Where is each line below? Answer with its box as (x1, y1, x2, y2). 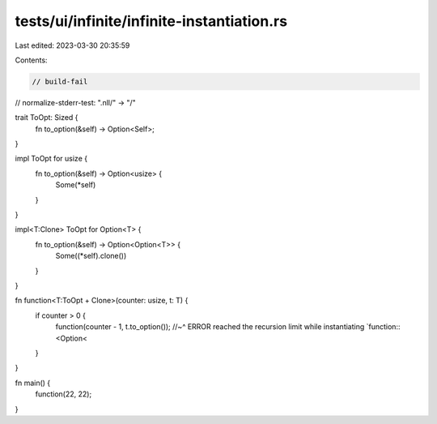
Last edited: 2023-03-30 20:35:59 (15, 41, 130, 50)
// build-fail (32, 77, 88, 86)
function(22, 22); (35, 389, 92, 399)
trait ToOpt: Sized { (15, 113, 78, 122)
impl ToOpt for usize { (15, 154, 88, 164)
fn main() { (15, 378, 51, 388)
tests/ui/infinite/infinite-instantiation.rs (15, 12, 287, 30)
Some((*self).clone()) (55, 251, 127, 261)
